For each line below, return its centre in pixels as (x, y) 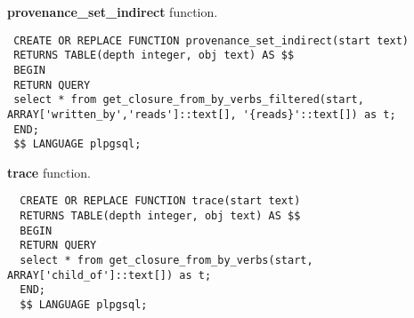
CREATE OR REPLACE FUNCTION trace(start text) (160, 201)
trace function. (49, 172)
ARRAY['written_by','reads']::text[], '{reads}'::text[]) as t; (202, 114)
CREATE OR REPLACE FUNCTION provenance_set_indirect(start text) (211, 40)
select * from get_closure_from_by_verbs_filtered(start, (189, 100)
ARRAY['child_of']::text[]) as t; (110, 275)
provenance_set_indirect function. (113, 12)
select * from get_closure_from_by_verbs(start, (166, 261)
